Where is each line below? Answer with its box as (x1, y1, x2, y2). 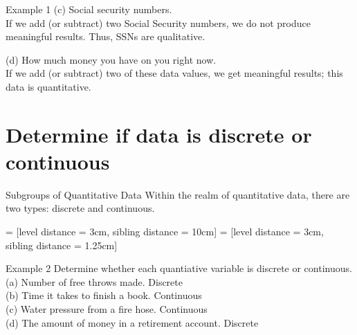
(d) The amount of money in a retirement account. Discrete (6, 315, 259, 329)
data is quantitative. (6, 79, 91, 93)
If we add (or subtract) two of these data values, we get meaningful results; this (6, 66, 343, 80)
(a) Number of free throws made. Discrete (6, 274, 183, 289)
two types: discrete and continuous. (6, 201, 155, 215)
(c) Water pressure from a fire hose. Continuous (6, 302, 208, 316)
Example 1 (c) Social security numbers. (6, 2, 172, 16)
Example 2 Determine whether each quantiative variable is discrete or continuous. (6, 261, 352, 275)
